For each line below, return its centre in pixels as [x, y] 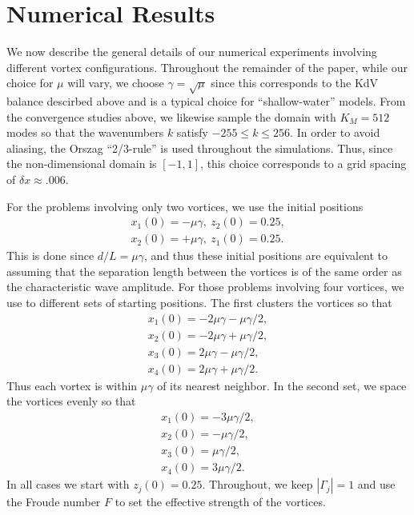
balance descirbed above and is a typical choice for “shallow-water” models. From [206, 101]
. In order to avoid [335, 132]
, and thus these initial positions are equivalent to [266, 256]
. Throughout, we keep [257, 484]
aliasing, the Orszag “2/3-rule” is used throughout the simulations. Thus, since [200, 148]
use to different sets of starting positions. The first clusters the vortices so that [199, 303]
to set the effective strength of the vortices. [220, 502]
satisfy [192, 132]
